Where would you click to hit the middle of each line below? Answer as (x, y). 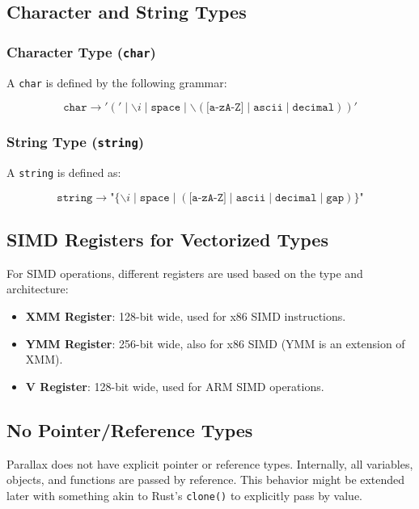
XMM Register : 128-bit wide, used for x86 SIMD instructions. (186, 316)
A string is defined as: (64, 172)
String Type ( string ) (76, 142)
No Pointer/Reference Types (130, 429)
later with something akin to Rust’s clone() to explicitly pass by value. (185, 495)
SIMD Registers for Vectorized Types (167, 240)
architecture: (38, 289)
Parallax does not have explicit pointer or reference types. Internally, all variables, (210, 463)
